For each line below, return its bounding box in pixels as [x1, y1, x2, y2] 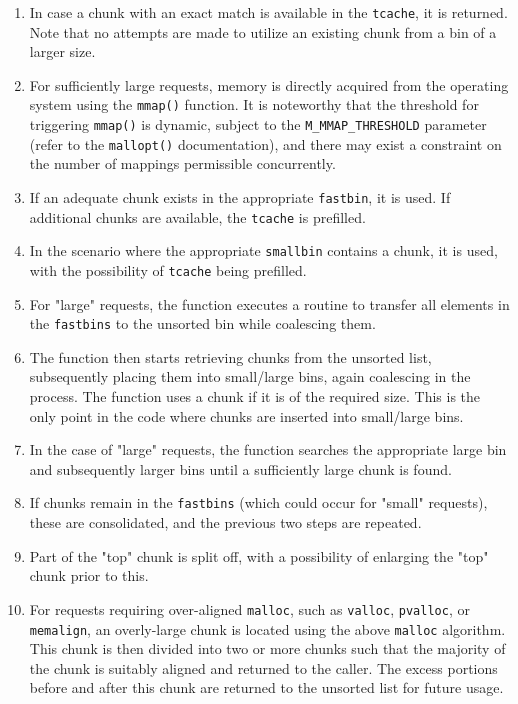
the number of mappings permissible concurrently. [29, 153, 336, 174]
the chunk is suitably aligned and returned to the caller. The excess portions [29, 657, 498, 678]
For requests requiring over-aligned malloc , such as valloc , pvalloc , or [29, 598, 470, 619]
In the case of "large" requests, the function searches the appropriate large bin [29, 439, 507, 460]
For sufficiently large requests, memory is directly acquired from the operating [29, 74, 509, 95]
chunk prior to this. [29, 565, 149, 586]
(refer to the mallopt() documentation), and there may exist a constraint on [29, 133, 502, 154]
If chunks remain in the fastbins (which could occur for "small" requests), [29, 492, 488, 513]
